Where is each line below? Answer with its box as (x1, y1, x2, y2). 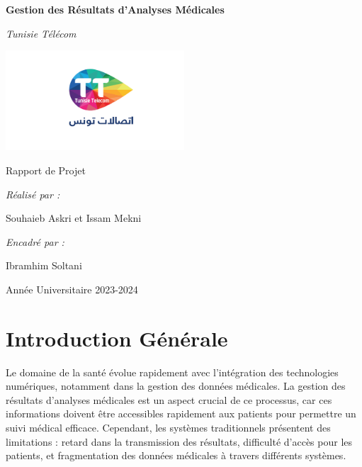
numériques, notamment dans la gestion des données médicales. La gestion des (6, 378, 346, 393)
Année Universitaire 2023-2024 (6, 281, 138, 296)
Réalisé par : (6, 186, 60, 201)
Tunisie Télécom (6, 26, 77, 40)
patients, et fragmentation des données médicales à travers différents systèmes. (6, 448, 346, 463)
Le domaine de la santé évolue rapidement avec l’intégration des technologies (6, 364, 339, 379)
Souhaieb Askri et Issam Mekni (6, 210, 142, 225)
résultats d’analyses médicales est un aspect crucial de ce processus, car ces (6, 392, 332, 407)
